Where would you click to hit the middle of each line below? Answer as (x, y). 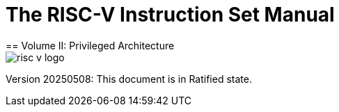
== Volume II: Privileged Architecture (90, 45)
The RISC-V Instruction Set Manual (170, 15)
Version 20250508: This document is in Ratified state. (129, 79)
